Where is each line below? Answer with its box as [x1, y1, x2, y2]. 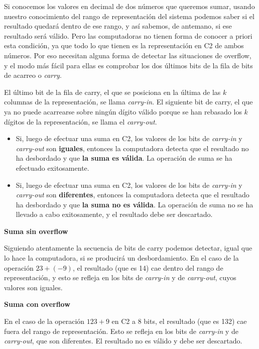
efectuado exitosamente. [16, 162, 89, 173]
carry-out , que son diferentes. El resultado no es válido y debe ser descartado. [4, 335, 242, 346]
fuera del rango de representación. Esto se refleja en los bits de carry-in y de [4, 325, 239, 336]
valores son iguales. [4, 282, 63, 292]
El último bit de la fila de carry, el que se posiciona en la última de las [4, 86, 221, 97]
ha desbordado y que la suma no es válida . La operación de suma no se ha [16, 199, 253, 209]
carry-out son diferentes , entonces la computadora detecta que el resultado [16, 189, 249, 200]
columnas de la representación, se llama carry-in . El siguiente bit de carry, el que [4, 96, 253, 107]
